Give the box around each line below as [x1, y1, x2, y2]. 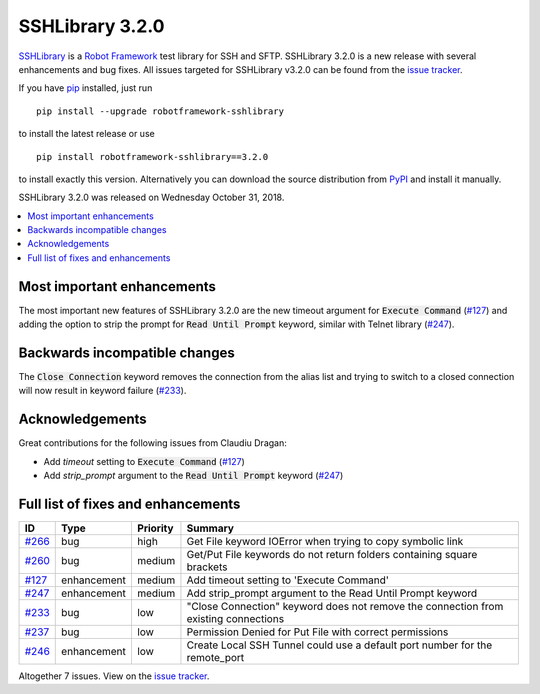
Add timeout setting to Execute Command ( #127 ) [43, 455, 245, 467]
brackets [186, 560, 228, 574]
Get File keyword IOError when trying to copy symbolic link [186, 535, 464, 549]
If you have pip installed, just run [18, 82, 153, 94]
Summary [186, 521, 235, 535]
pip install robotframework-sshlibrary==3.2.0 [36, 151, 269, 162]
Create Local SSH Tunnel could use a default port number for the [186, 638, 493, 652]
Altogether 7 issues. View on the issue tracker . [18, 670, 210, 682]
